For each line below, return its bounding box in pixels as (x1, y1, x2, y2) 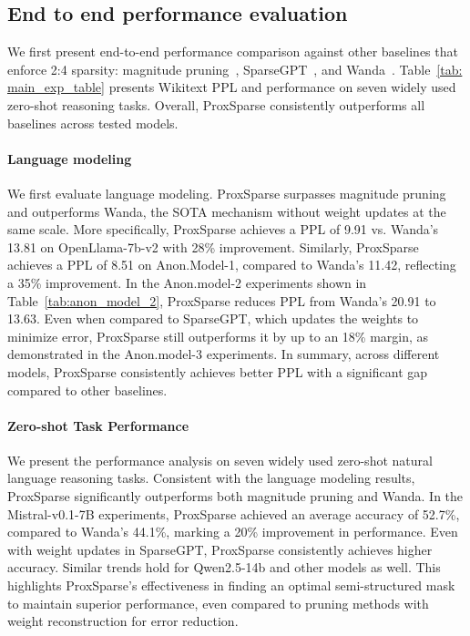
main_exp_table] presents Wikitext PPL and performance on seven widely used (7, 77, 456, 97)
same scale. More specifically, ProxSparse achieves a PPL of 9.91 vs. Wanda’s (7, 220, 439, 239)
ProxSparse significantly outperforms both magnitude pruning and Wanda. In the (7, 487, 464, 506)
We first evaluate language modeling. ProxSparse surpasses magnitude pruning (7, 183, 446, 202)
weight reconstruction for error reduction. (7, 611, 239, 631)
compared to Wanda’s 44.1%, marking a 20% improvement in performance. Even (7, 522, 458, 541)
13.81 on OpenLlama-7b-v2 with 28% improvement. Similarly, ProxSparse (7, 237, 419, 256)
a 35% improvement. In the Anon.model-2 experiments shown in (7, 272, 367, 292)
